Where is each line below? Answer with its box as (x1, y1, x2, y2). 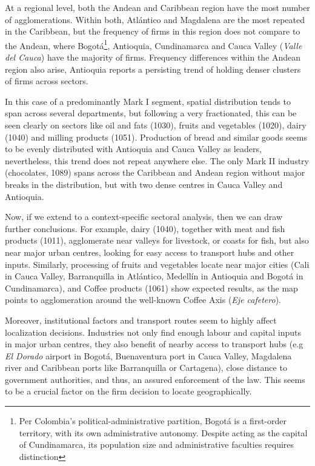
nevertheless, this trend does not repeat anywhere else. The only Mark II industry (5, 154, 309, 167)
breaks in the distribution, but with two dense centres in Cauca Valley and (5, 178, 283, 190)
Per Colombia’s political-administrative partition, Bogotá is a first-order (19, 414, 287, 427)
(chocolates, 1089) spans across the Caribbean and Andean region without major (5, 166, 305, 179)
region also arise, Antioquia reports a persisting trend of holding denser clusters (5, 62, 301, 75)
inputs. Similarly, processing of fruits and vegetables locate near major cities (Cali (5, 258, 310, 270)
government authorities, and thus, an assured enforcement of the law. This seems (5, 373, 305, 385)
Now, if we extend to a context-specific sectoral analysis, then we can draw (5, 210, 283, 223)
